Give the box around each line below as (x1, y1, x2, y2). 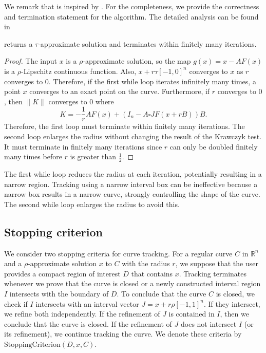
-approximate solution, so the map (83, 55, 191, 66)
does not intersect (180, 318, 237, 329)
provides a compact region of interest (4, 268, 121, 278)
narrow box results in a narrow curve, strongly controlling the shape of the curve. (4, 189, 260, 199)
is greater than (70, 151, 117, 162)
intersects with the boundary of (9, 288, 109, 299)
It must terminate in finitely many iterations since (4, 141, 162, 152)
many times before (4, 151, 62, 162)
